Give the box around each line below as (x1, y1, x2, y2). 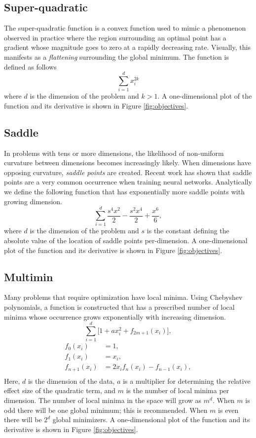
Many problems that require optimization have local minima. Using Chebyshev (4, 292, 243, 302)
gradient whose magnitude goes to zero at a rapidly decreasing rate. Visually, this (4, 42, 251, 52)
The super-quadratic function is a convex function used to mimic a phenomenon (4, 23, 246, 33)
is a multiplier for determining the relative (123, 375, 251, 386)
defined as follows (4, 61, 57, 72)
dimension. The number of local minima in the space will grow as (4, 395, 202, 405)
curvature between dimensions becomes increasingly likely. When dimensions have (4, 157, 251, 168)
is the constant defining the (146, 225, 229, 236)
